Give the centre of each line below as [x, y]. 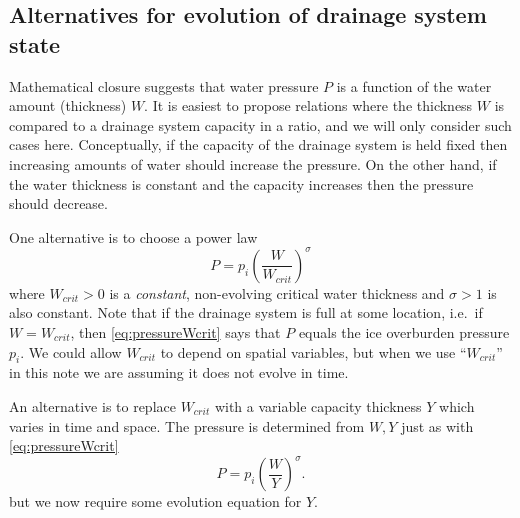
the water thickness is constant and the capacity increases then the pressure [241, 183]
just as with [437, 425]
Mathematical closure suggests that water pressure [164, 85]
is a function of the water [414, 85]
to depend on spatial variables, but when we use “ [313, 351]
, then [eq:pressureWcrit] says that [175, 332]
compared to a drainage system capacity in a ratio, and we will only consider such [260, 124]
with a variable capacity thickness [318, 406]
